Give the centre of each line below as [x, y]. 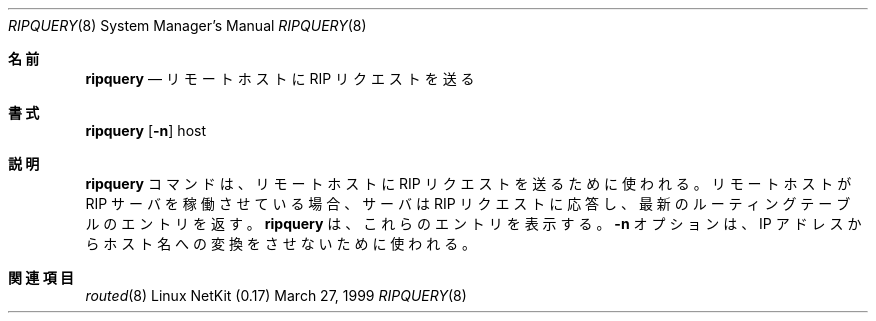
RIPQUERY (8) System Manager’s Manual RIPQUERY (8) [187, 25]
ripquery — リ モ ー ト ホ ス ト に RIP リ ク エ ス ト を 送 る [280, 78]
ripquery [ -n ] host [146, 130]
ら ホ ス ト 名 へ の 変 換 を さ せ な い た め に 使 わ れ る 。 [281, 243]
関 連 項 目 [41, 277]
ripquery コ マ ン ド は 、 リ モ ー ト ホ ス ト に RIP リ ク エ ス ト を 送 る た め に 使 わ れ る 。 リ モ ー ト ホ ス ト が [468, 183]
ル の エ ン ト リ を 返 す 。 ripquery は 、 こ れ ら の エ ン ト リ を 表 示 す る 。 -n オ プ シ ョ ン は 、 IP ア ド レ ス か [473, 223]
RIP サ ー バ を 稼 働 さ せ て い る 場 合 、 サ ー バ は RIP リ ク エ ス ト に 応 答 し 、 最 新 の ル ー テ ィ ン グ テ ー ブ [468, 203]
